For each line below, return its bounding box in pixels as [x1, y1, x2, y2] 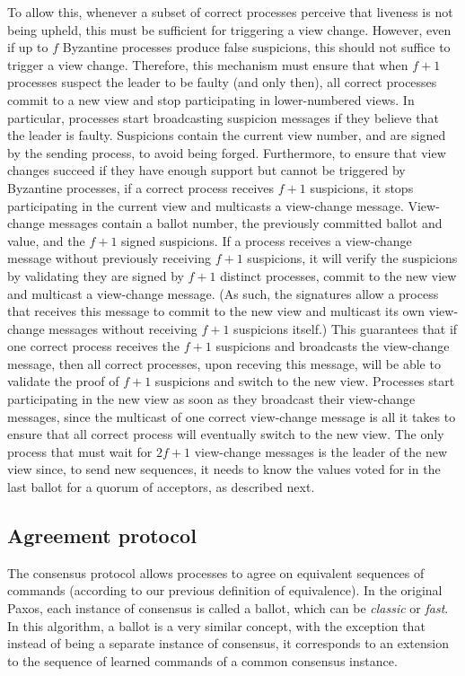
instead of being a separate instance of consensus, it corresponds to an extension [7, 634, 449, 653]
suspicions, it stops [310, 178, 414, 197]
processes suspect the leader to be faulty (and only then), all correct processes [7, 73, 437, 92]
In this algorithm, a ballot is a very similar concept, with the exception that [7, 616, 426, 635]
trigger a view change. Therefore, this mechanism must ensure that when [7, 55, 408, 74]
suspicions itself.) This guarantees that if [233, 319, 458, 338]
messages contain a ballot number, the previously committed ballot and [48, 214, 443, 233]
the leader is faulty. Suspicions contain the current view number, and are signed [7, 126, 446, 145]
